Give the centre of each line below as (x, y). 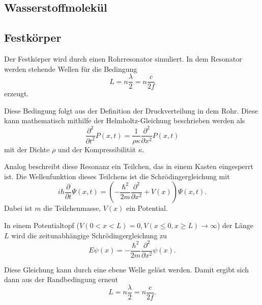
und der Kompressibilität (97, 149)
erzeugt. (17, 93)
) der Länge (235, 225)
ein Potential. (147, 208)
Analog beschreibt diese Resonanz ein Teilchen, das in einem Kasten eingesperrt (129, 166)
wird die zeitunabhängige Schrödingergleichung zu (89, 235)
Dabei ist (18, 208)
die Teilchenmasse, (72, 208)
